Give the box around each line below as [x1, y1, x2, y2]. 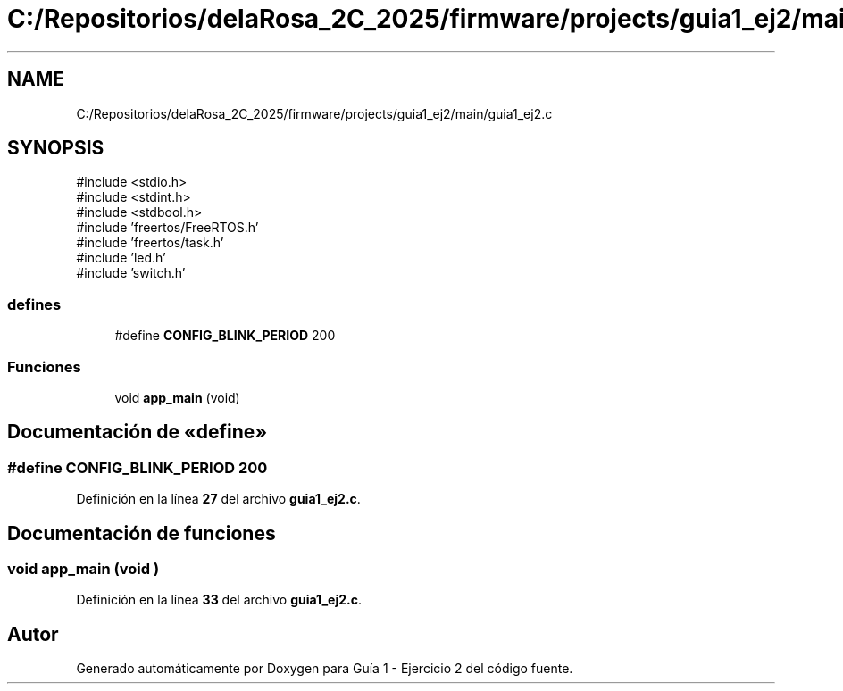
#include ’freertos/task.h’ [76, 235, 224, 251]
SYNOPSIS [7, 137, 104, 160]
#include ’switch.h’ [76, 265, 186, 281]
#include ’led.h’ [76, 250, 166, 266]
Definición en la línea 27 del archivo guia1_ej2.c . [76, 491, 361, 507]
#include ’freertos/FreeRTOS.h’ [76, 220, 259, 236]
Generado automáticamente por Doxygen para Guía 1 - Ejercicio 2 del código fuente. [76, 661, 573, 677]
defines [7, 295, 62, 313]
